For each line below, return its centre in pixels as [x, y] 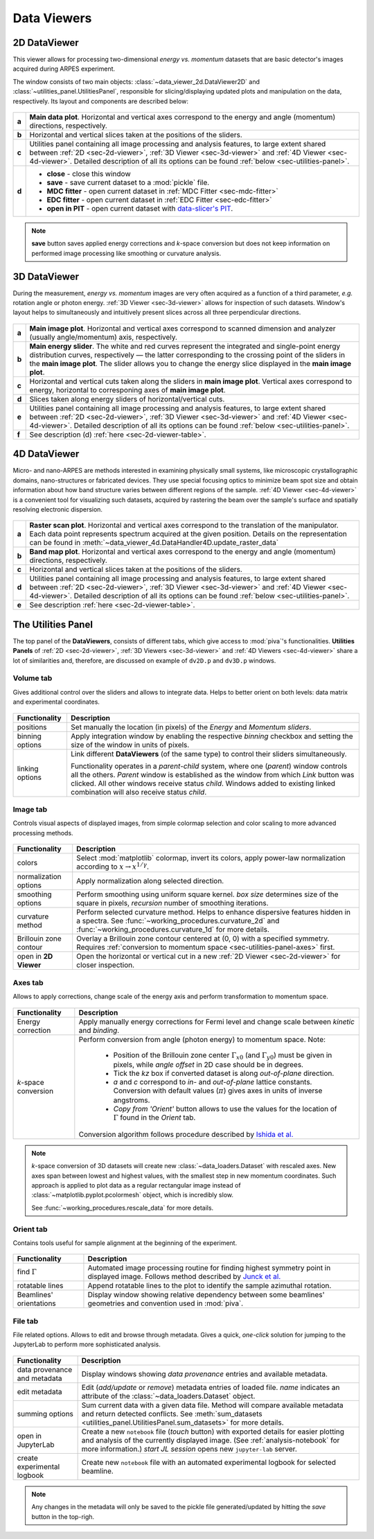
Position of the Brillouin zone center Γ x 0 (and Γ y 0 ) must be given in [223, 1055]
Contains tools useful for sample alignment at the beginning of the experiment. [125, 1243]
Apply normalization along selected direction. [150, 881]
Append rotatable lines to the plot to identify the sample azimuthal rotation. [210, 1286]
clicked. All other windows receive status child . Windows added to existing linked [203, 783]
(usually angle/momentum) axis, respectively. [104, 337]
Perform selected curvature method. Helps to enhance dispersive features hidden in [214, 912]
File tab [25, 1321]
